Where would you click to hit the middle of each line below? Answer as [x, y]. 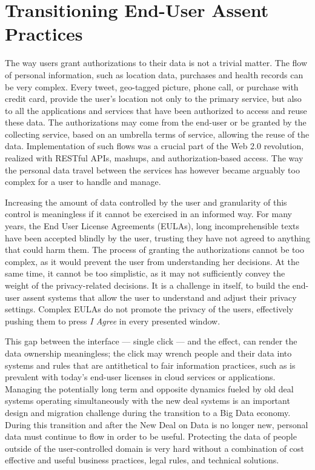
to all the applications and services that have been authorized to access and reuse [156, 110]
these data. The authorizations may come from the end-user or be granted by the [156, 122]
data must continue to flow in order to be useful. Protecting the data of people [151, 436]
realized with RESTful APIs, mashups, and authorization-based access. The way [154, 158]
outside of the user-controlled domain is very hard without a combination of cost [154, 448]
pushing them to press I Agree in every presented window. [113, 321]
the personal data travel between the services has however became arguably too [152, 170]
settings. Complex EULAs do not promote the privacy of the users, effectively [149, 309]
